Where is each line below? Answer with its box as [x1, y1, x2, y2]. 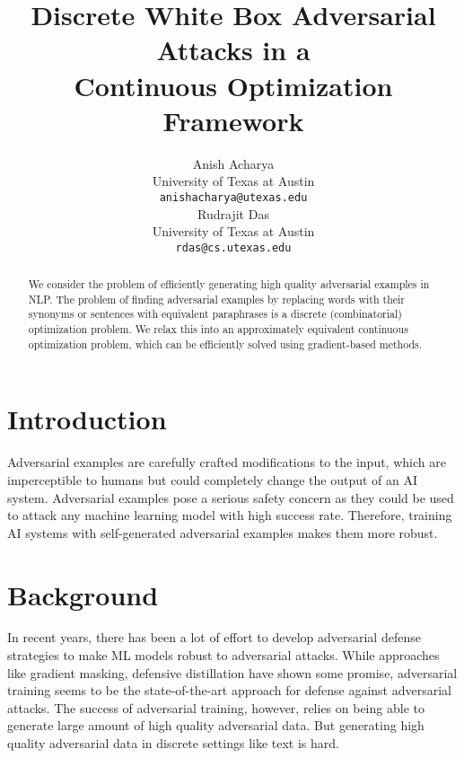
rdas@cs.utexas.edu [175, 241, 292, 254]
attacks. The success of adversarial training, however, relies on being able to [7, 698, 425, 717]
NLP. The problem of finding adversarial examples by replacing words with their [28, 291, 406, 306]
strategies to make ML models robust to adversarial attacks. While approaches [7, 646, 440, 665]
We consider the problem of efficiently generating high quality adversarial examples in [28, 277, 430, 292]
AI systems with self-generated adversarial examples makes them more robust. [7, 523, 438, 542]
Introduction [7, 401, 167, 437]
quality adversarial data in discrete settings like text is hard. [7, 734, 339, 753]
